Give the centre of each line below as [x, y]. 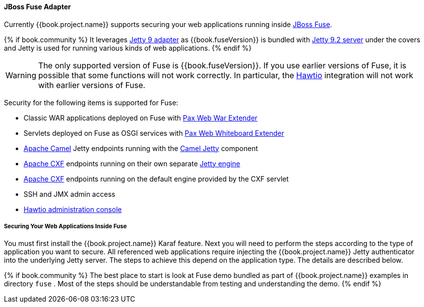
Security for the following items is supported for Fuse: [91, 102]
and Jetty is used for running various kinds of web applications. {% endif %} [128, 48]
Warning [21, 75]
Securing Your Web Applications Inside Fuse [65, 226]
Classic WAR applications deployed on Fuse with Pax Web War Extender [141, 118]
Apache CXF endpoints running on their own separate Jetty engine [132, 163]
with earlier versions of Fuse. [92, 85]
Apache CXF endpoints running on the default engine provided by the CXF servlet [156, 179]
